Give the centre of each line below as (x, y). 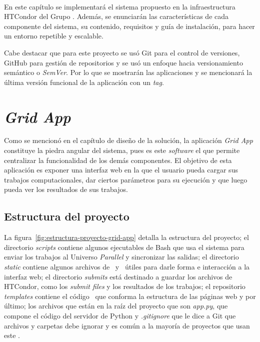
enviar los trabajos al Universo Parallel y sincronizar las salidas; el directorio (121, 257)
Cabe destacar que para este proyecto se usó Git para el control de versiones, (122, 52)
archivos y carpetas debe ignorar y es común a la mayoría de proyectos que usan (127, 325)
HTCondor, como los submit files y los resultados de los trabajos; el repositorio (125, 286)
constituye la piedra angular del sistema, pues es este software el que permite (122, 150)
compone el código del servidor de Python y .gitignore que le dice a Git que (120, 315)
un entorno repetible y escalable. (54, 36)
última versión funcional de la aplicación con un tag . (84, 82)
